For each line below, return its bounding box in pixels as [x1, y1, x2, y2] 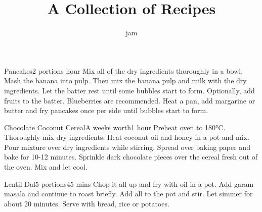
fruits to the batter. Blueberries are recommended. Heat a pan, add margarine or [4, 95, 255, 105]
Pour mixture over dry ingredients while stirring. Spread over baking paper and [4, 141, 250, 152]
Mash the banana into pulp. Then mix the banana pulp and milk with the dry [4, 75, 247, 86]
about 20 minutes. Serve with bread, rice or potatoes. [4, 198, 169, 208]
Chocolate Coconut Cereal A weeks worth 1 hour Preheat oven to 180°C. [4, 122, 226, 132]
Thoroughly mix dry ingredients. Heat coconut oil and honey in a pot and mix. [4, 132, 249, 142]
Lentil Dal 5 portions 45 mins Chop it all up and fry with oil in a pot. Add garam [4, 178, 254, 189]
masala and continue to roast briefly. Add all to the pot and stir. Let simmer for [4, 188, 253, 199]
